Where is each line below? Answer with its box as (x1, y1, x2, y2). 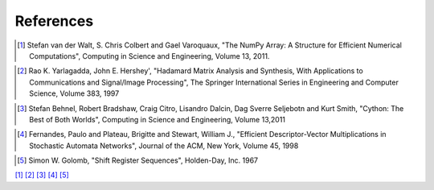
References (14, 12, 94, 30)
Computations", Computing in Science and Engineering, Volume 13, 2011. (29, 51, 270, 60)
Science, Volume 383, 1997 (29, 89, 120, 98)
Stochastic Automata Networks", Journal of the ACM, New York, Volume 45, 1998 (29, 141, 299, 151)
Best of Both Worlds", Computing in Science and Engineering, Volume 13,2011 (29, 114, 285, 124)
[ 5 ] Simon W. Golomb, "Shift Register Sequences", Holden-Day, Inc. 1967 (17, 155, 259, 165)
